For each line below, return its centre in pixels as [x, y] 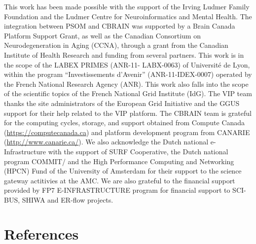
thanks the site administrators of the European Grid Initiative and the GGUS [122, 103]
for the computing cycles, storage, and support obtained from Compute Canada [125, 122]
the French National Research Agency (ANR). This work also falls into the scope [126, 84]
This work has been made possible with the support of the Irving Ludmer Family [127, 6]
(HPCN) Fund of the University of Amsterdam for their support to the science [123, 171]
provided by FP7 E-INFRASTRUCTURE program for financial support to [117, 190]
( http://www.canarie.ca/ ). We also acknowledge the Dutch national [106, 142]
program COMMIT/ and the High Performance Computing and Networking [119, 161]
